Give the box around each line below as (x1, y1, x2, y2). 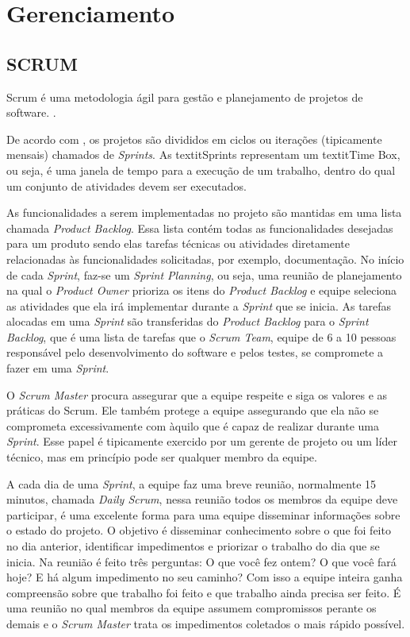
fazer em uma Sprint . (6, 360, 109, 376)
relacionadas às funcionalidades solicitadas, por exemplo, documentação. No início (6, 250, 404, 267)
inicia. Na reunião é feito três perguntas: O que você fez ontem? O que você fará (6, 553, 397, 569)
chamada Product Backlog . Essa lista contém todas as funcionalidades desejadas (6, 219, 393, 236)
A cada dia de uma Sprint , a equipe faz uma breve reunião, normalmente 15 (6, 475, 377, 492)
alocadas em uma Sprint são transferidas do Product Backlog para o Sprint (6, 313, 369, 330)
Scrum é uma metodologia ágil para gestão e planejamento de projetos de (6, 88, 363, 105)
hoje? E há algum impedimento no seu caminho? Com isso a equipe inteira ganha (6, 569, 403, 585)
